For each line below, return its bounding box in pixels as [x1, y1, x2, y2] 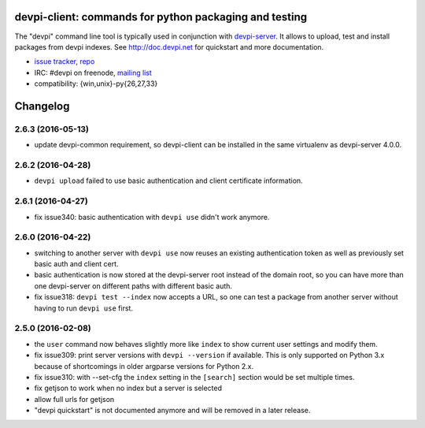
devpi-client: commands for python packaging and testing [14, 10, 308, 24]
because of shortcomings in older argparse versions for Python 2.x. [34, 361, 254, 370]
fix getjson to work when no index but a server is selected [34, 383, 223, 393]
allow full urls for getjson [34, 394, 115, 404]
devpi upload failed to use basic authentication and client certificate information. [34, 176, 303, 185]
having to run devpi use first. [34, 303, 134, 313]
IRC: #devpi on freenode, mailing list [34, 68, 153, 77]
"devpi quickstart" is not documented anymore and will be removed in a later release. [34, 406, 311, 415]
